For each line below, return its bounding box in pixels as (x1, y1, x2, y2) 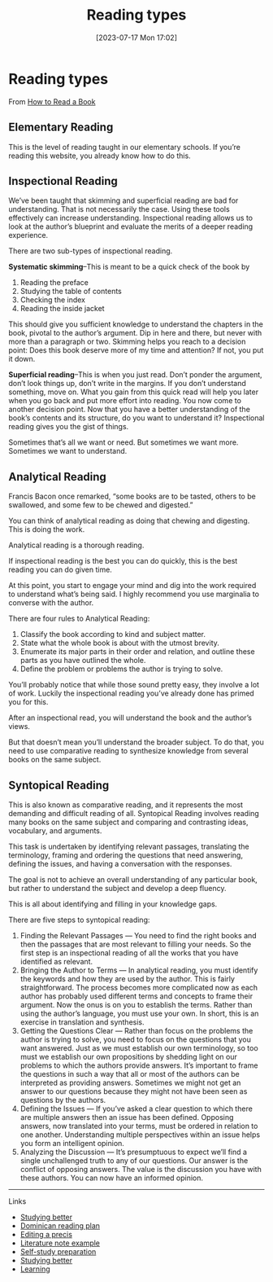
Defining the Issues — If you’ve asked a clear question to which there (19, 1104, 253, 1113)
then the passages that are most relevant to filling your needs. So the (19, 939, 252, 949)
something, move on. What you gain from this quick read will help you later (8, 387, 258, 397)
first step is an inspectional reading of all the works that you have (19, 947, 239, 958)
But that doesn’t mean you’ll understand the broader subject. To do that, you (8, 737, 264, 747)
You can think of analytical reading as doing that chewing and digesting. (8, 516, 250, 526)
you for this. (8, 697, 49, 707)
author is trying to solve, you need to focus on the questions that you (19, 1034, 252, 1044)
